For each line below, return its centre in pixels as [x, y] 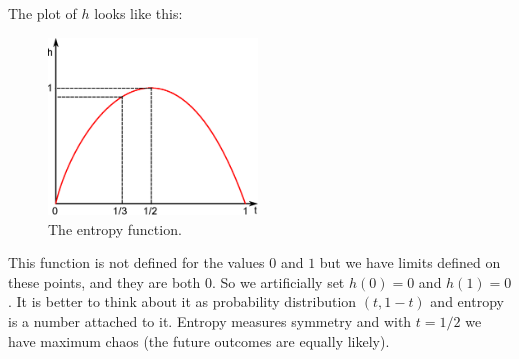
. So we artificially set [278, 281]
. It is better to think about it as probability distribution [182, 301]
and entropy [467, 301]
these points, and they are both [104, 281]
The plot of [42, 13]
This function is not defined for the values [136, 262]
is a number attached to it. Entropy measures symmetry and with [210, 320]
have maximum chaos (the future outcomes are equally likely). [199, 340]
